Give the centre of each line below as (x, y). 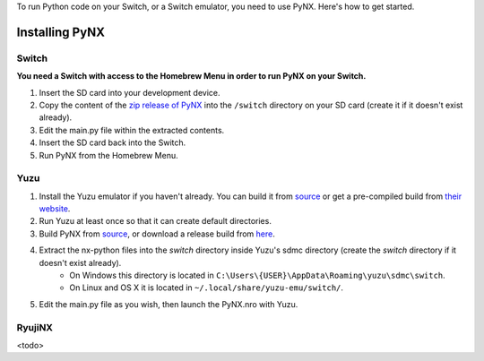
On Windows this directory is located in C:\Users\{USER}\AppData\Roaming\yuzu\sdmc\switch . (257, 275)
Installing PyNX (60, 32)
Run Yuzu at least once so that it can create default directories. (156, 221)
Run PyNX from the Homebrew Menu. (108, 155)
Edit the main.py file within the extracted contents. (132, 130)
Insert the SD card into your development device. (130, 92)
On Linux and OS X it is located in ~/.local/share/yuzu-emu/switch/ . (207, 288)
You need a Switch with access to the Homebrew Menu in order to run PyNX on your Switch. (191, 76)
